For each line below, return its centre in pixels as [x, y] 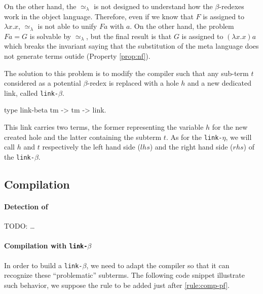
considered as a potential [43, 83]
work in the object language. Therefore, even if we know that [99, 16]
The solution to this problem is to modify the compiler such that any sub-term [126, 73]
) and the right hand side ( [191, 147]
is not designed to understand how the [153, 6]
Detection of [26, 206]
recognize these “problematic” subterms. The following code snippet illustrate [124, 275]
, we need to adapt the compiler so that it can [158, 265]
